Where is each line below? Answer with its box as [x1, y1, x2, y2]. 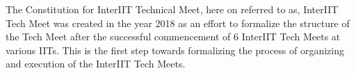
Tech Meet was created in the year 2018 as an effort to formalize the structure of [6, 15, 350, 30]
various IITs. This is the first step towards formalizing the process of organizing [6, 42, 345, 57]
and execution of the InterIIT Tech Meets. [6, 56, 186, 71]
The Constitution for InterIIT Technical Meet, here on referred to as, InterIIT [6, 2, 339, 16]
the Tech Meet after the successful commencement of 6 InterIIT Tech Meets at [6, 29, 341, 44]
